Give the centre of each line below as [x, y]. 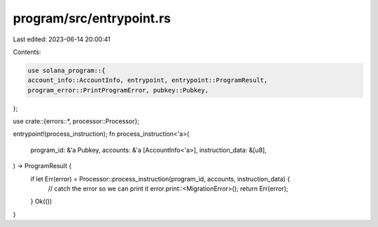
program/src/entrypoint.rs [92, 18]
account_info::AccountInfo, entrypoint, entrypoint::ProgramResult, [148, 80]
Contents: [27, 52]
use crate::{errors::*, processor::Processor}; [76, 121]
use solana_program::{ [66, 70]
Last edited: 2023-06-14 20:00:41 [62, 39]
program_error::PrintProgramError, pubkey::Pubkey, [118, 90]
